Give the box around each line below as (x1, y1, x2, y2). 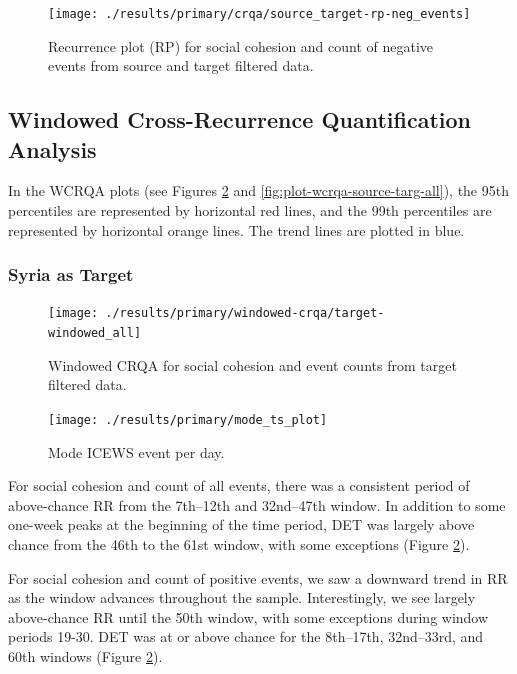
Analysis (8, 133, 97, 164)
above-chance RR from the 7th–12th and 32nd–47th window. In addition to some (8, 494, 506, 515)
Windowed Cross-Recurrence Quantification (8, 104, 471, 135)
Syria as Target (8, 262, 134, 287)
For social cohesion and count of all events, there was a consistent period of (8, 475, 470, 496)
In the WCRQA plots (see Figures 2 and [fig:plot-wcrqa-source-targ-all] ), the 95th (8, 180, 509, 201)
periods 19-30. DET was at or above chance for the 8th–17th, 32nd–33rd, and (8, 626, 484, 647)
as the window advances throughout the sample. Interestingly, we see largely (8, 587, 476, 608)
